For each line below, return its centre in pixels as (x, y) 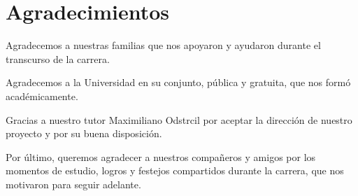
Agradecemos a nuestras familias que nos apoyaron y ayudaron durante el (163, 45)
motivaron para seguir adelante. (73, 184)
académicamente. (42, 96)
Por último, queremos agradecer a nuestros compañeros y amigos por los (161, 156)
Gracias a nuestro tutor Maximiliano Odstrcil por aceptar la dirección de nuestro (179, 119)
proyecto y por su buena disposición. (84, 133)
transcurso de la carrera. (58, 58)
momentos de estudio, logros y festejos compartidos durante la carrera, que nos (175, 170)
